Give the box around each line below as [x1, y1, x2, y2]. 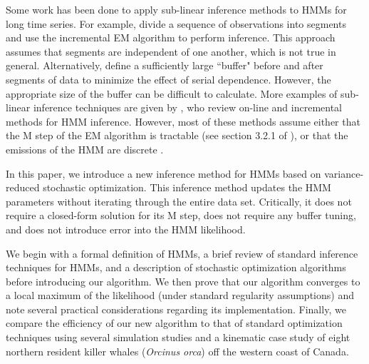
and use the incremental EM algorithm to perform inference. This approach [6, 30, 336, 45]
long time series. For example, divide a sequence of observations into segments [6, 16, 346, 31]
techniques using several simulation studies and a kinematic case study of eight [6, 330, 350, 345]
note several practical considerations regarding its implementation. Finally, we [6, 301, 346, 316]
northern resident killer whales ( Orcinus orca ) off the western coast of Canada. [6, 343, 349, 358]
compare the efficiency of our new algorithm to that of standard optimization [6, 315, 343, 330]
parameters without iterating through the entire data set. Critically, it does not [6, 193, 352, 208]
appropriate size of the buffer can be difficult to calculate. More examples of [6, 86, 338, 101]
